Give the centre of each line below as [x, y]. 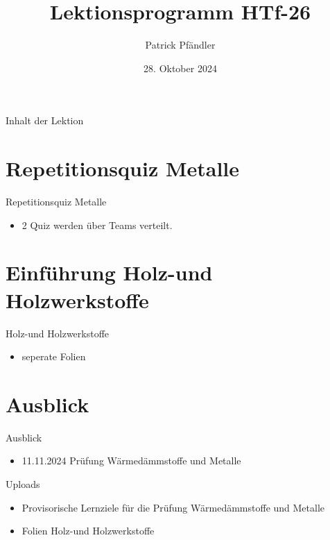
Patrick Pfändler [180, 45]
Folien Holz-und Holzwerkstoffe [88, 531]
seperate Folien [54, 356]
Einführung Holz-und [109, 272]
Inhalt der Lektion [45, 120]
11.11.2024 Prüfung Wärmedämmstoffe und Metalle [131, 461]
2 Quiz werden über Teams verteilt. [97, 225]
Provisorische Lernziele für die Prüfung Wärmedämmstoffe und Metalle [173, 507]
